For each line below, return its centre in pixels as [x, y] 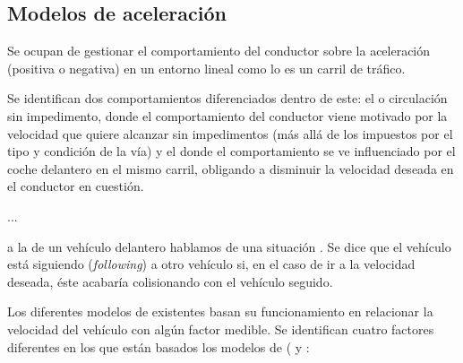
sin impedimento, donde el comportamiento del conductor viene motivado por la [227, 115]
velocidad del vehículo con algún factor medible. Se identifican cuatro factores [221, 328]
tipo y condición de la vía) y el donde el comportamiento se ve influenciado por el [231, 151]
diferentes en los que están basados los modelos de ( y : [159, 346]
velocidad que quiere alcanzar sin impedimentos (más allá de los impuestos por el [230, 133]
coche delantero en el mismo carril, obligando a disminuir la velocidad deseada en [231, 168]
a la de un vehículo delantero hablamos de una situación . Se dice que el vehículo [229, 246]
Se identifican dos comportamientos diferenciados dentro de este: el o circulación [227, 98]
